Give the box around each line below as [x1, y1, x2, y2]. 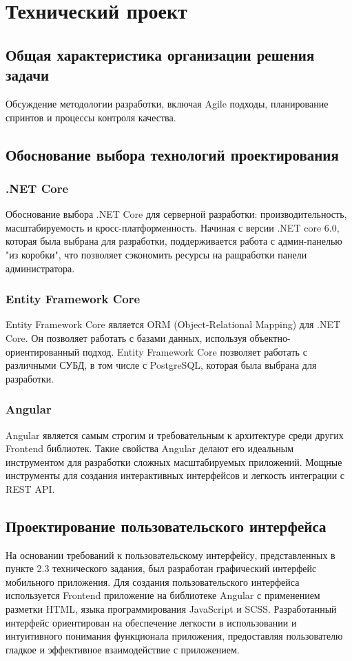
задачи [6, 64, 50, 85]
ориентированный [6, 344, 80, 358]
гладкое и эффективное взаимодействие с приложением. [6, 642, 240, 656]
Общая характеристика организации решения [6, 43, 315, 65]
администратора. [6, 261, 75, 275]
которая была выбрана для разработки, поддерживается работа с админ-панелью [6, 234, 342, 248]
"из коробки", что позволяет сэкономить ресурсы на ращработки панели [6, 247, 307, 261]
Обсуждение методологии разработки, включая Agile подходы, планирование [6, 96, 329, 110]
